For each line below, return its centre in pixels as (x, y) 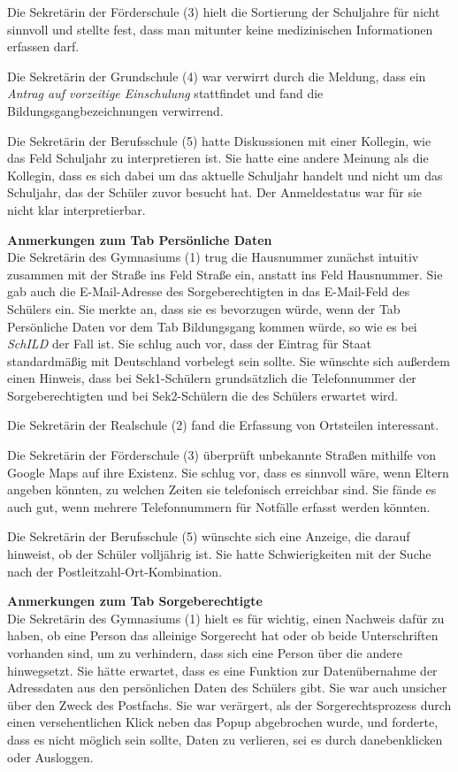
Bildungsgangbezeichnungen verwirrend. (115, 110)
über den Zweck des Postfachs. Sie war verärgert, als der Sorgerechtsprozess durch (229, 704)
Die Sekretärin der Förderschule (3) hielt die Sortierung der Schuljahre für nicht (224, 11)
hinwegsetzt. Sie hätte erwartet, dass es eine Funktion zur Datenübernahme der (222, 670)
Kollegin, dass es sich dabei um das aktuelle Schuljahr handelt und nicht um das (225, 175)
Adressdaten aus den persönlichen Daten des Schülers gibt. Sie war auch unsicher (227, 688)
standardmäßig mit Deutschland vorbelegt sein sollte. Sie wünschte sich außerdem (229, 360)
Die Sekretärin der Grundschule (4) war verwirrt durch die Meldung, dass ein (217, 76)
